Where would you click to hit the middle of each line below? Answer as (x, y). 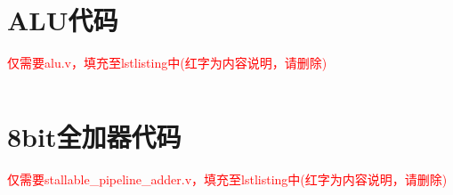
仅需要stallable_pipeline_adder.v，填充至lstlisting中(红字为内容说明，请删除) (227, 179)
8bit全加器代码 (94, 136)
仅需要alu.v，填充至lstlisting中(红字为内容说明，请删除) (167, 63)
